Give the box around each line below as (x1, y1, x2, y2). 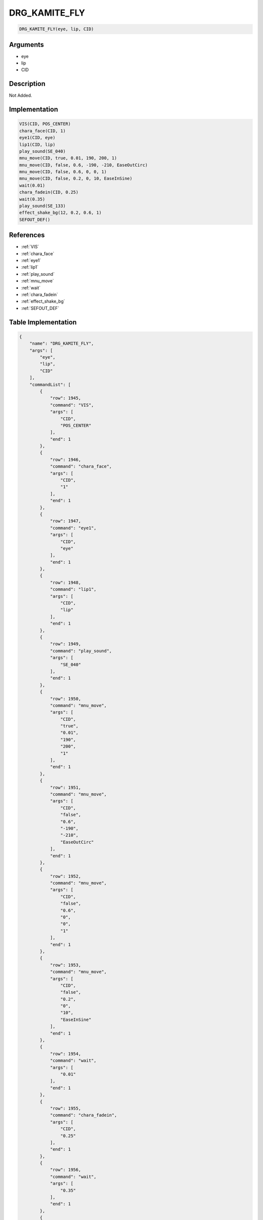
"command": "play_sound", (50, 648, 112, 653)
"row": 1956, (50, 1167, 81, 1173)
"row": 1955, (50, 1105, 81, 1111)
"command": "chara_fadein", (50, 1113, 117, 1118)
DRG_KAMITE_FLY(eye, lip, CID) (19, 26, 94, 32)
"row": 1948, (50, 580, 81, 585)
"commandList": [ (29, 382, 71, 387)
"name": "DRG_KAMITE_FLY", (29, 341, 94, 346)
